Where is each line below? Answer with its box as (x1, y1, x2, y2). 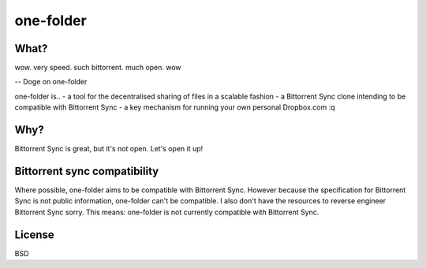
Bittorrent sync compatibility (14, 164, 159, 177)
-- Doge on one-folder (14, 77, 88, 87)
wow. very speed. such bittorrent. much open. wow (14, 63, 181, 73)
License (14, 228, 54, 241)
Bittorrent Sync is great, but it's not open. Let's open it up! (14, 144, 204, 154)
